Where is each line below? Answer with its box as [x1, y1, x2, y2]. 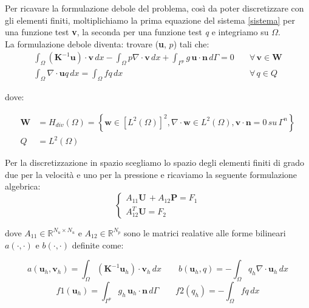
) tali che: [173, 37, 209, 50]
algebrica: [5, 180, 41, 193]
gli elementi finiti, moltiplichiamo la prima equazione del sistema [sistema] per [5, 13, 295, 26]
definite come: [72, 238, 124, 251]
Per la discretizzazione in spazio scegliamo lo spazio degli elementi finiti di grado [5, 156, 304, 169]
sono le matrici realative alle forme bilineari [124, 226, 286, 239]
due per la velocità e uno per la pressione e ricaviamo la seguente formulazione [5, 168, 297, 180]
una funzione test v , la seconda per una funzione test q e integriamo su [5, 26, 269, 38]
